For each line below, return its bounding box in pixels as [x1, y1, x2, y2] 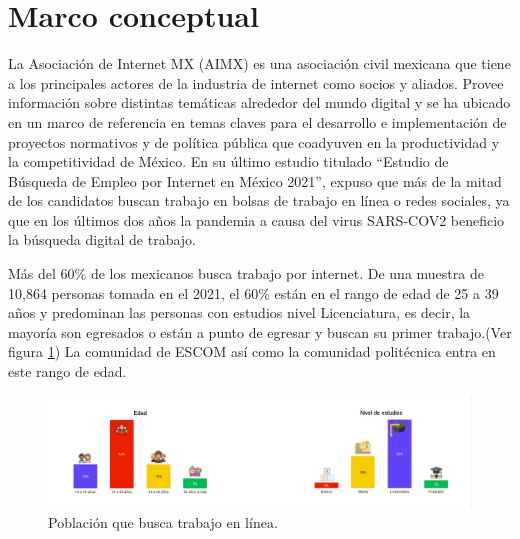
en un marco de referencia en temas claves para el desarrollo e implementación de [8, 111, 507, 132]
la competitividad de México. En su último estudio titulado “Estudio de [8, 151, 449, 172]
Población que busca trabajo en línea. [48, 511, 278, 532]
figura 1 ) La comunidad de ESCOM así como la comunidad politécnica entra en [8, 341, 496, 362]
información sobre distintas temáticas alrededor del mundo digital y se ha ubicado [8, 92, 511, 113]
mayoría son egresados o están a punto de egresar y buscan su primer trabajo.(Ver [8, 321, 512, 342]
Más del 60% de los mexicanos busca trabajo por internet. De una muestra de [8, 263, 484, 284]
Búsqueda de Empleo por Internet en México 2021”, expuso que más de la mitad [8, 170, 502, 191]
